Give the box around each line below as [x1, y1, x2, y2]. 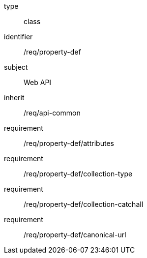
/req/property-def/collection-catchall [24, 200, 144, 208]
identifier [4, 32, 33, 41]
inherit [4, 93, 25, 102]
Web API [24, 78, 52, 86]
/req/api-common [24, 109, 81, 117]
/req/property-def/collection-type [24, 170, 133, 178]
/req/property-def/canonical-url [24, 230, 126, 239]
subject [4, 63, 28, 71]
